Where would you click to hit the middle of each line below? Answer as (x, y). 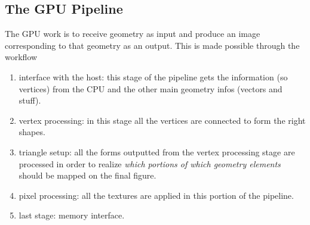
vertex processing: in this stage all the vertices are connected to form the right (162, 120)
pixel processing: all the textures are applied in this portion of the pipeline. (156, 195)
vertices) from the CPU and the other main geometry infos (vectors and (151, 88)
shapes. (32, 132)
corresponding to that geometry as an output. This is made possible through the (152, 45)
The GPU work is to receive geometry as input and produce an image (133, 34)
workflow (21, 57)
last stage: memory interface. (72, 215)
